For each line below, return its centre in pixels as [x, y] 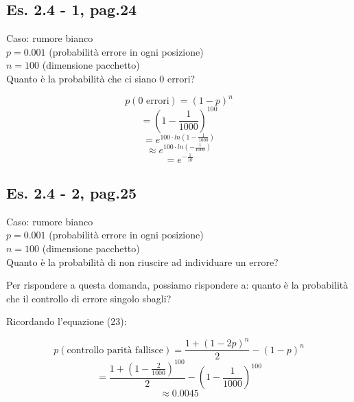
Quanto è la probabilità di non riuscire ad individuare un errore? [142, 261]
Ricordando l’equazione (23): [67, 321]
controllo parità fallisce [115, 350]
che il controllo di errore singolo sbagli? [89, 298]
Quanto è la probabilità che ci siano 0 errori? [101, 78]
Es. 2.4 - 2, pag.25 [72, 192]
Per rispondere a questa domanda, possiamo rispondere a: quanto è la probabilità [177, 285]
